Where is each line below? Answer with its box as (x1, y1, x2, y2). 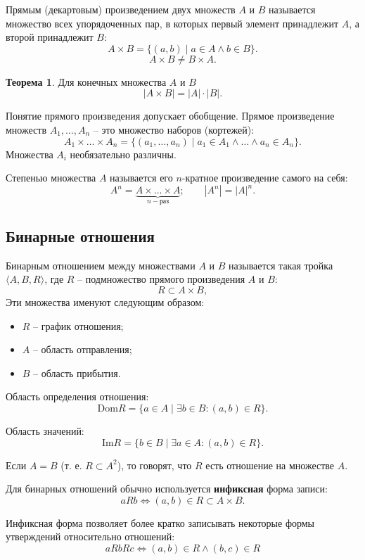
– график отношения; (33, 318, 124, 333)
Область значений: (6, 424, 84, 438)
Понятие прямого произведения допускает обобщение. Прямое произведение (6, 108, 335, 123)
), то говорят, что (117, 457, 192, 472)
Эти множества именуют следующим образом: (6, 295, 205, 310)
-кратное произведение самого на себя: (181, 170, 348, 185)
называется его (110, 170, 173, 185)
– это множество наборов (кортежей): (93, 122, 255, 136)
